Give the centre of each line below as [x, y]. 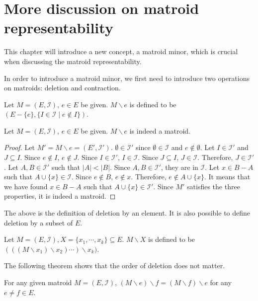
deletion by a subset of [39, 222]
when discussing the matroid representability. [73, 61]
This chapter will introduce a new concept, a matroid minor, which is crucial [121, 51]
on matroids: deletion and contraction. [62, 88]
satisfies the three [214, 186]
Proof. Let [19, 147]
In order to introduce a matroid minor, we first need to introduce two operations [127, 78]
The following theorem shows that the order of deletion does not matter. [115, 265]
